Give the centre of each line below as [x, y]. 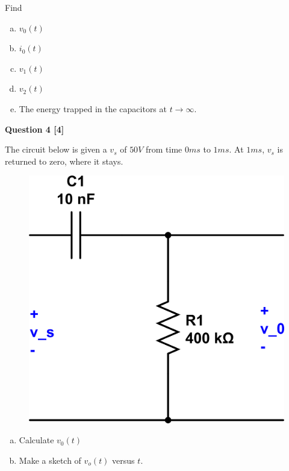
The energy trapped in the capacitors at [93, 108]
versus [123, 460]
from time [164, 149]
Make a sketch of [50, 460]
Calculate [36, 440]
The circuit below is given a [56, 149]
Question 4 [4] [35, 129]
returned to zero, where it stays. [64, 161]
